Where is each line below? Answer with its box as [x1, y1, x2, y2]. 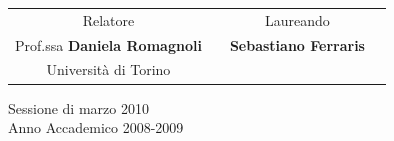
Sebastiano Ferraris [229, 34, 365, 55]
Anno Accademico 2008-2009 [8, 117, 184, 138]
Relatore [82, 9, 135, 30]
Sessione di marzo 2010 [8, 97, 149, 118]
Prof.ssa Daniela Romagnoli [15, 34, 202, 55]
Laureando [265, 9, 330, 30]
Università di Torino [46, 59, 171, 80]
